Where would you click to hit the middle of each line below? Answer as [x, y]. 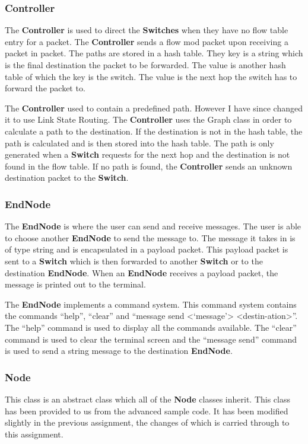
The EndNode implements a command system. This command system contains [151, 304]
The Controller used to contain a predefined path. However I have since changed [154, 108]
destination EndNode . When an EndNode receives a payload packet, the [142, 272]
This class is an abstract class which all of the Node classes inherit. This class [147, 399]
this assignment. [34, 434]
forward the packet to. [45, 88]
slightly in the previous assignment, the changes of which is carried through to [147, 422]
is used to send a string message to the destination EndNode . [119, 351]
